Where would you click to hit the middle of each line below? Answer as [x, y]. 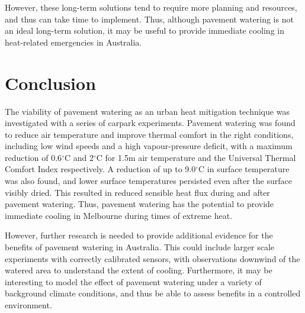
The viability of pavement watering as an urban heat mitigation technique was [147, 111]
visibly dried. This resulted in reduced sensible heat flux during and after [137, 192]
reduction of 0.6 [33, 157]
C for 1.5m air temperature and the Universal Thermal [196, 157]
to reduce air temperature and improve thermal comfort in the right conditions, [149, 134]
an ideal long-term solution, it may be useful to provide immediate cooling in [145, 30]
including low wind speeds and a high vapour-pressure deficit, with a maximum [149, 146]
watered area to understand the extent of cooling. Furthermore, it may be [139, 270]
